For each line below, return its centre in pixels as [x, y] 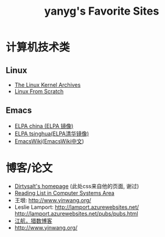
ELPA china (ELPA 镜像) [44, 126]
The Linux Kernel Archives [47, 85]
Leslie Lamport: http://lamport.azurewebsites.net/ [77, 207]
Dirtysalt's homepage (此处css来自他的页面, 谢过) [77, 186]
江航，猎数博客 [33, 221]
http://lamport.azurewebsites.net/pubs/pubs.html [76, 213]
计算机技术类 [38, 48]
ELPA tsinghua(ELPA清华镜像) [52, 133]
